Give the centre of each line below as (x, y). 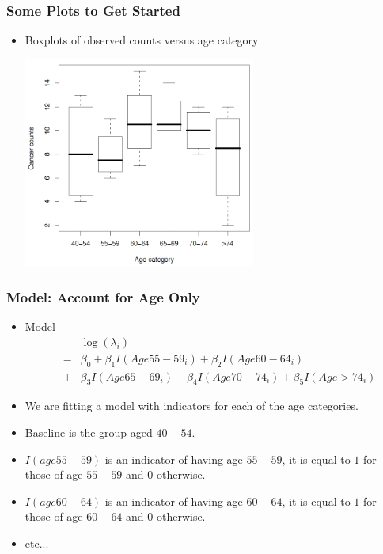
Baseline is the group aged (89, 432)
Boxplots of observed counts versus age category (142, 40)
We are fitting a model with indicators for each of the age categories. (191, 406)
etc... (37, 543)
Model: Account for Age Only (103, 296)
